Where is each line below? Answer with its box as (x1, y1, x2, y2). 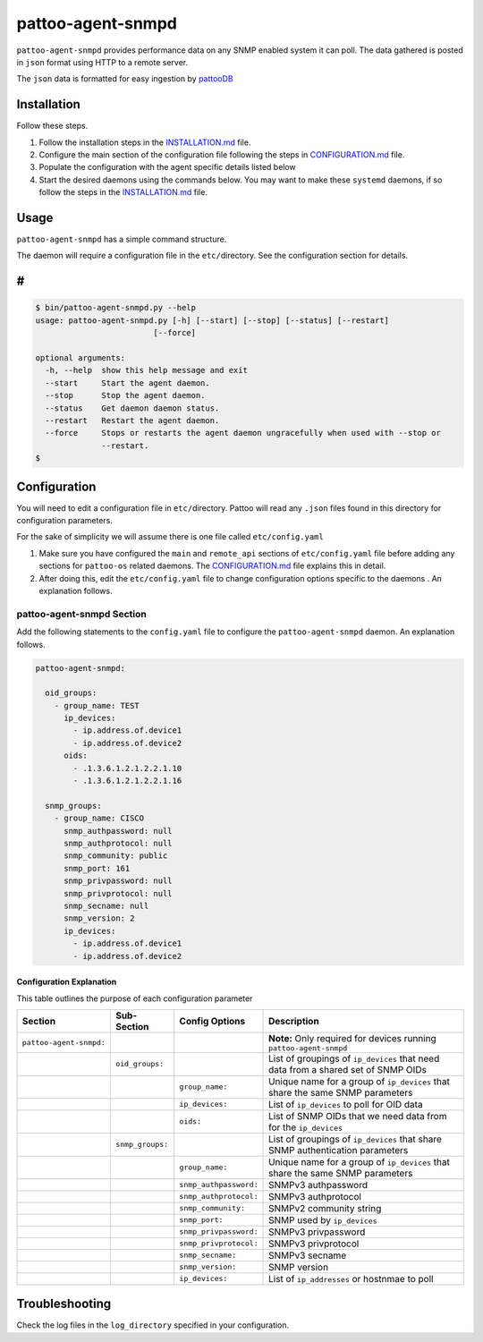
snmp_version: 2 (64, 913, 135, 923)
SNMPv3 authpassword (268, 1178, 369, 1191)
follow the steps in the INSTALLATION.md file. (38, 187, 208, 198)
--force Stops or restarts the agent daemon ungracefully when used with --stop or (45, 428, 442, 438)
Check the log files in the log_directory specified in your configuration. (16, 1320, 290, 1330)
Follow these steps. (16, 121, 89, 132)
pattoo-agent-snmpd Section (16, 607, 147, 620)
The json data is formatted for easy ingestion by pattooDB (16, 73, 234, 84)
